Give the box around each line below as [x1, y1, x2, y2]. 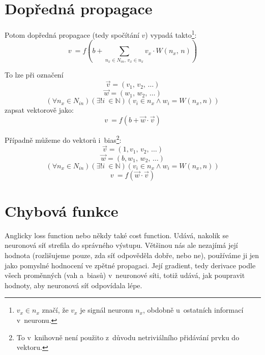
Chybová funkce [5, 200, 119, 221]
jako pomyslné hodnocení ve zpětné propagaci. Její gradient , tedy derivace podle [5, 260, 256, 270]
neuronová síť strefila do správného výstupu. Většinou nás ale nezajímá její [5, 240, 238, 250]
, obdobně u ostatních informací [142, 305, 244, 315]
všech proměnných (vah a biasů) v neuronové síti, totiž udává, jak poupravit [5, 270, 245, 281]
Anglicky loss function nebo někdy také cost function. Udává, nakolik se [5, 230, 229, 240]
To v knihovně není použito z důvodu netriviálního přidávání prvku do [16, 332, 240, 342]
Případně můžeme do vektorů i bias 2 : [5, 133, 122, 145]
